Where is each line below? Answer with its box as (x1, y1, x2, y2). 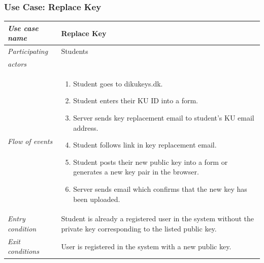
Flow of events (8, 136, 53, 147)
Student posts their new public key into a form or (73, 156, 228, 167)
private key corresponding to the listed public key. (61, 223, 217, 234)
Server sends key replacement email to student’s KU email (73, 112, 254, 123)
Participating (8, 46, 48, 56)
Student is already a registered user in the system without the (61, 213, 254, 224)
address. (73, 122, 98, 133)
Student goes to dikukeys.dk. (73, 78, 163, 89)
